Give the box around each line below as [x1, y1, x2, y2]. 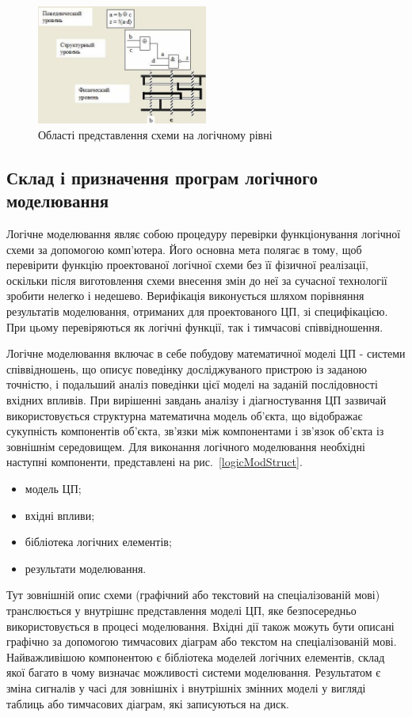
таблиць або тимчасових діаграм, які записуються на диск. [6, 695, 289, 711]
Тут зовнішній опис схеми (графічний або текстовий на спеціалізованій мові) [6, 586, 380, 603]
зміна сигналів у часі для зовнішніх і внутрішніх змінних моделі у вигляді [6, 679, 366, 696]
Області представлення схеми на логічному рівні [38, 126, 273, 142]
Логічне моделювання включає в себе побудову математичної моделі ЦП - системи [6, 345, 406, 362]
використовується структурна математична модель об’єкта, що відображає [6, 407, 363, 423]
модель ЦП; [25, 480, 82, 496]
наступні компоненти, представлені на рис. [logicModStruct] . [6, 453, 303, 470]
